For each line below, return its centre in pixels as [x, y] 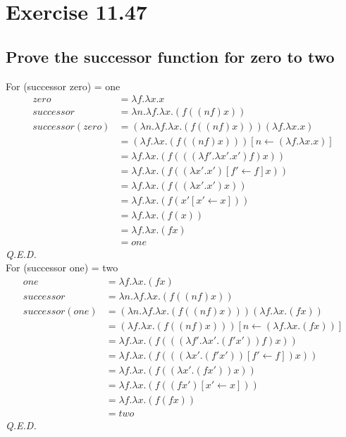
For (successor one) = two [62, 267]
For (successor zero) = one [63, 86]
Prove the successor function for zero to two [170, 56]
